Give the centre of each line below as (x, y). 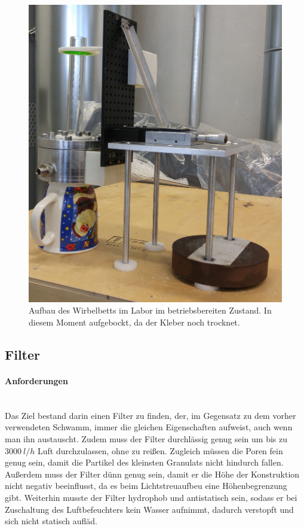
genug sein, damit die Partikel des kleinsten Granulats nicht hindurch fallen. (144, 462)
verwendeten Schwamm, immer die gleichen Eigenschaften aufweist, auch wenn (149, 427)
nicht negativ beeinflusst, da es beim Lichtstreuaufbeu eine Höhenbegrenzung (146, 486)
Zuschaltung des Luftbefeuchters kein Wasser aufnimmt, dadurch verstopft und (149, 509)
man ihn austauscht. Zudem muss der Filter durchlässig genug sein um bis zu (146, 438)
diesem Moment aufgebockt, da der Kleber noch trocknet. (134, 322)
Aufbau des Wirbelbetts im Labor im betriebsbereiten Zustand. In (150, 310)
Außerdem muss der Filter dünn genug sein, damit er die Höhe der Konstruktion (152, 474)
